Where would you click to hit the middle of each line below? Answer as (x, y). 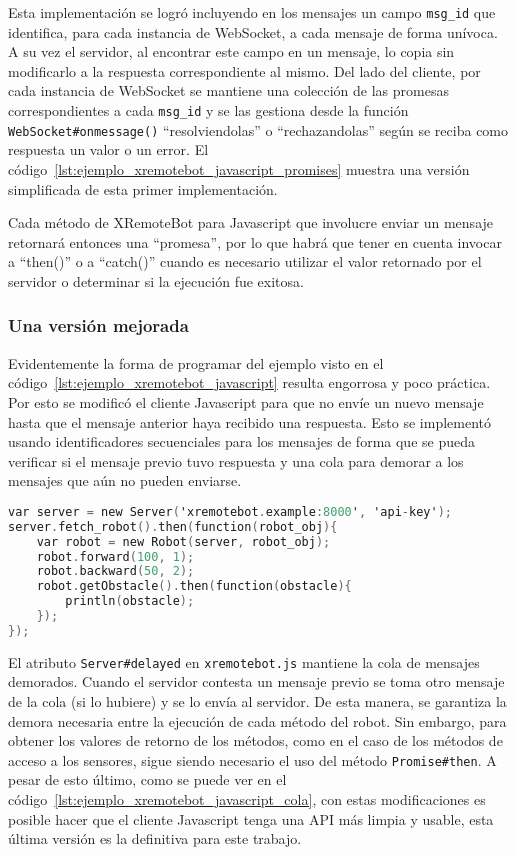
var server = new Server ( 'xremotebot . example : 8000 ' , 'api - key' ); (230, 511)
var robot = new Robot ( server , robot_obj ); (183, 541)
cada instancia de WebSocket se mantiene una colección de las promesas (228, 90)
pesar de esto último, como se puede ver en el (147, 779)
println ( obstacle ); (130, 601)
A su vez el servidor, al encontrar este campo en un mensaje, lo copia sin (231, 51)
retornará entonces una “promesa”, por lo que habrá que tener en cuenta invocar (255, 241)
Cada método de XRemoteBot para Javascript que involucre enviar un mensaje (251, 222)
